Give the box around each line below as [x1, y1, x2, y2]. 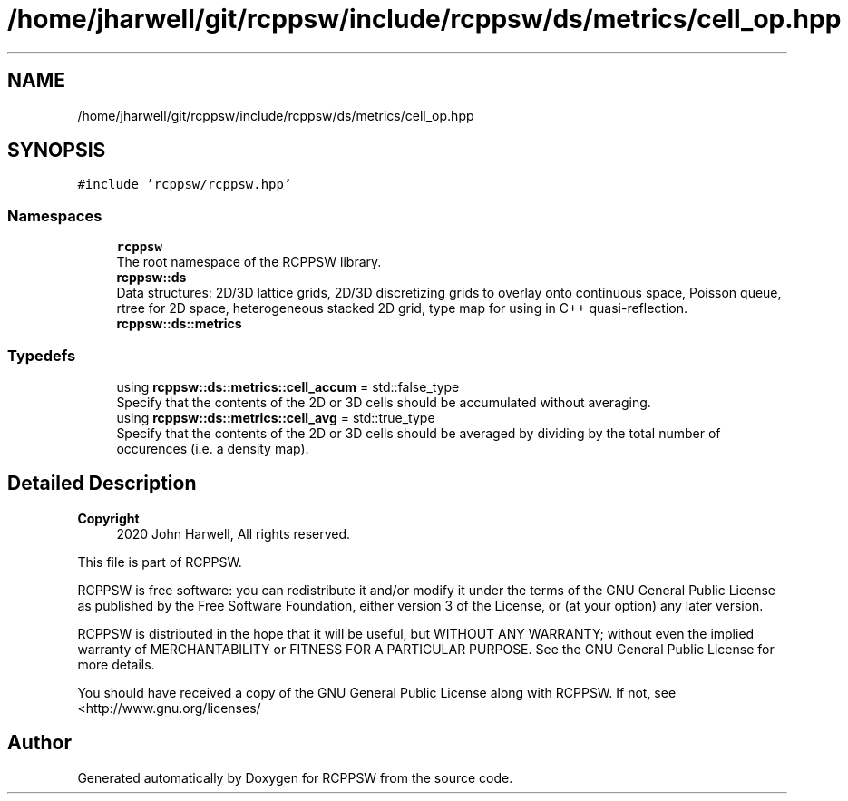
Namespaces [7, 206, 102, 225]
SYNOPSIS [7, 139, 106, 162]
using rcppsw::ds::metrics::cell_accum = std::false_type [116, 378, 460, 395]
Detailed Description [7, 472, 197, 495]
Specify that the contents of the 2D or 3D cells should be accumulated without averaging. [116, 394, 651, 410]
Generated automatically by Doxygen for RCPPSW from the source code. [77, 769, 513, 786]
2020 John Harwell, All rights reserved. [116, 525, 351, 542]
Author [7, 731, 72, 755]
